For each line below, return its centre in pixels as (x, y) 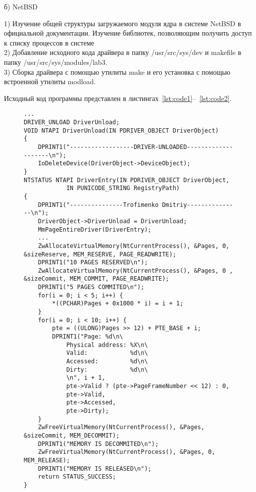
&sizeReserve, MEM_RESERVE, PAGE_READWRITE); (100, 254)
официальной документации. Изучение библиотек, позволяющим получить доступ (128, 33)
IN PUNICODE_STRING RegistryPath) (123, 188)
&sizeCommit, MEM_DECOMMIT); (72, 435)
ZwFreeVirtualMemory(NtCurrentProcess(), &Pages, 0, (127, 452)
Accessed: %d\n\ (107, 362)
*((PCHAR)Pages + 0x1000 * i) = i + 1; (118, 304)
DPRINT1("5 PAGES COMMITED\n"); (91, 287)
